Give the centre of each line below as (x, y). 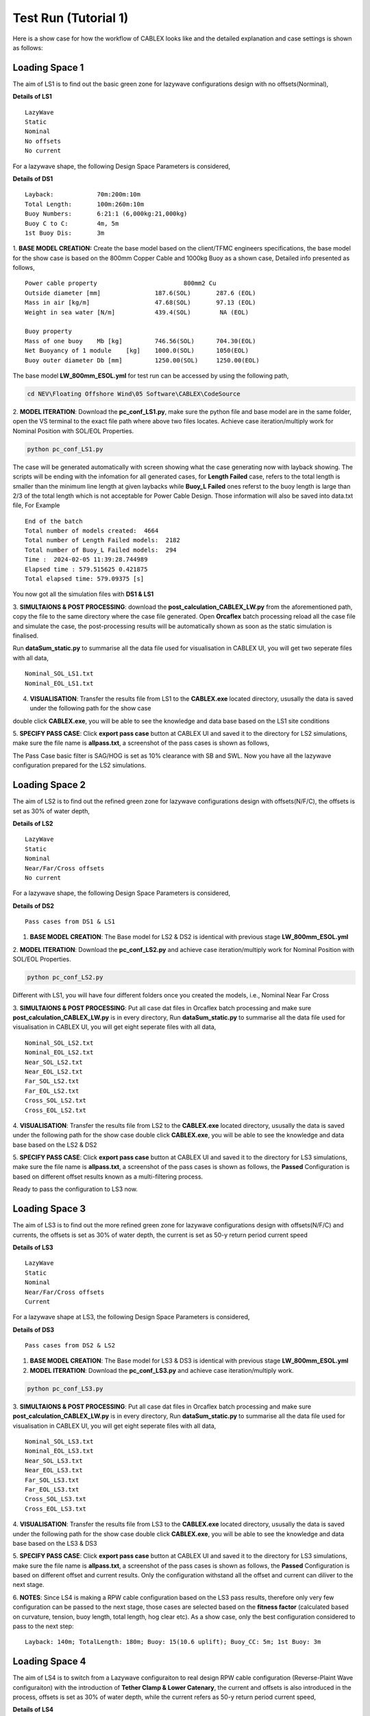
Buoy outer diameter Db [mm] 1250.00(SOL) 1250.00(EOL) (142, 360)
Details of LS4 (33, 1710)
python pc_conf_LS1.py (65, 449)
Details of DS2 (34, 905)
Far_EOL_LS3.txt (52, 1489)
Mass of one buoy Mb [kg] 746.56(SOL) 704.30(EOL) (140, 341)
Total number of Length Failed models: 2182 (103, 540)
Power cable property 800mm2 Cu (121, 283)
